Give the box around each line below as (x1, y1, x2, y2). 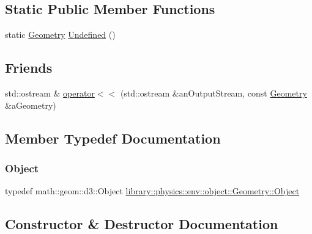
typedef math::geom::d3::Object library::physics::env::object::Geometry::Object (5, 185, 300, 197)
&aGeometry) (5, 98, 56, 111)
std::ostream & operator (5, 87, 95, 99)
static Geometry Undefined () (5, 28, 116, 41)
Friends (5, 58, 53, 77)
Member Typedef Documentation (5, 128, 221, 147)
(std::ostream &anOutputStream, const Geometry (120, 87, 307, 99)
